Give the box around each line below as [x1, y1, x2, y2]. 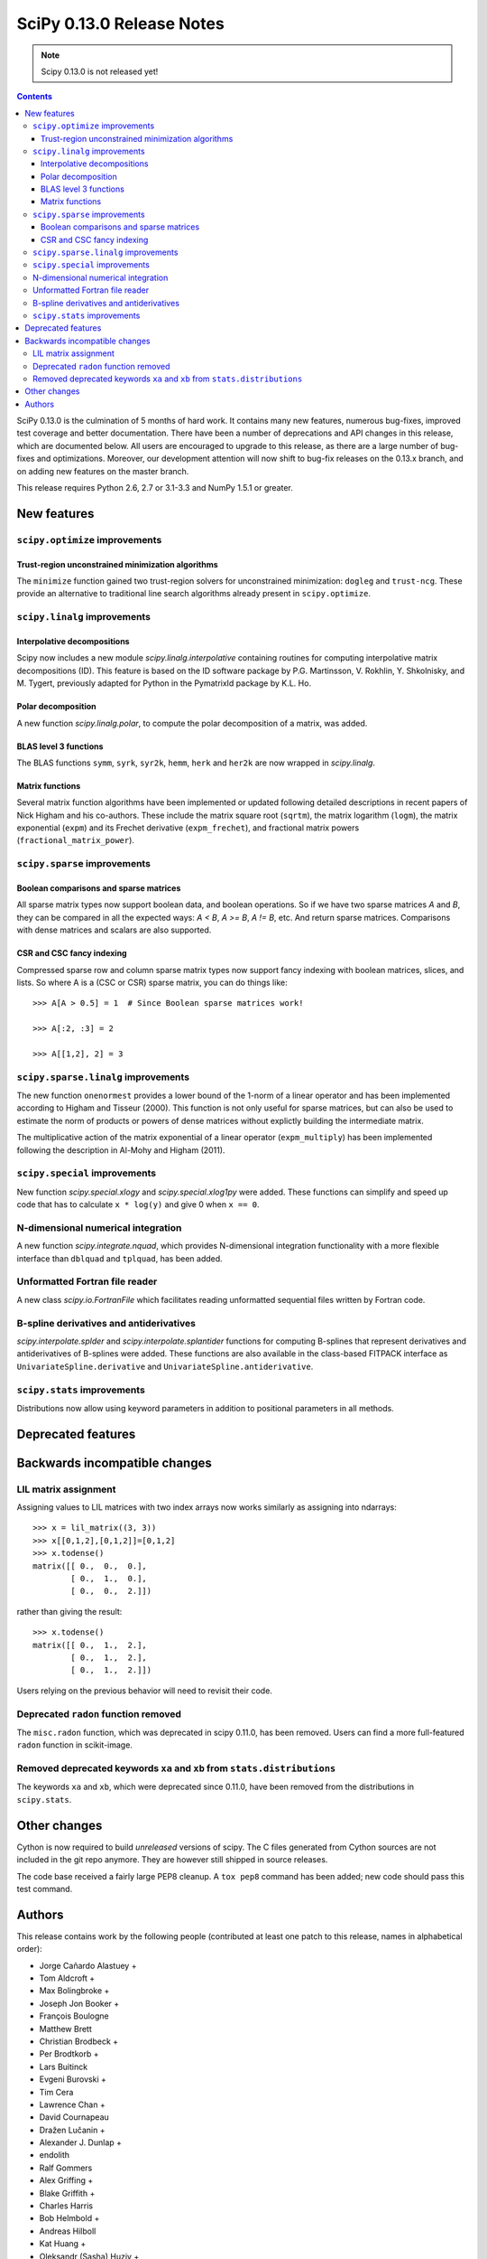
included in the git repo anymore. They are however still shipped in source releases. [16, 1854, 328, 1865]
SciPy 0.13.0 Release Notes [16, 14, 225, 33]
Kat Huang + [39, 2238, 87, 2249]
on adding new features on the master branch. [16, 465, 189, 476]
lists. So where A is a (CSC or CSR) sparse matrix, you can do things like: [16, 977, 288, 988]
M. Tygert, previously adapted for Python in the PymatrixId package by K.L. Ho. [16, 678, 311, 689]
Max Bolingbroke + [39, 1985, 110, 1996]
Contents [16, 91, 53, 102]
